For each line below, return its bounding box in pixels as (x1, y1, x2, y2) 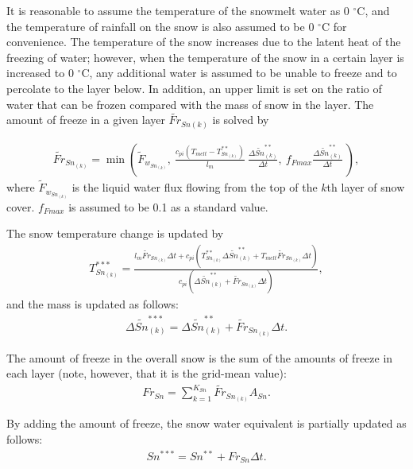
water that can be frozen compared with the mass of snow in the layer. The (6, 95, 374, 112)
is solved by (212, 111, 269, 128)
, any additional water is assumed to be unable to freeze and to (89, 64, 397, 81)
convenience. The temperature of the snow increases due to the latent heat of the (6, 33, 401, 50)
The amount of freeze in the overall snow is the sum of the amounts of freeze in (6, 349, 393, 366)
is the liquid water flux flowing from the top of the (71, 179, 318, 196)
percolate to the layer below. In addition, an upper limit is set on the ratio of (6, 79, 382, 96)
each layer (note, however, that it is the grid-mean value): (6, 365, 287, 382)
